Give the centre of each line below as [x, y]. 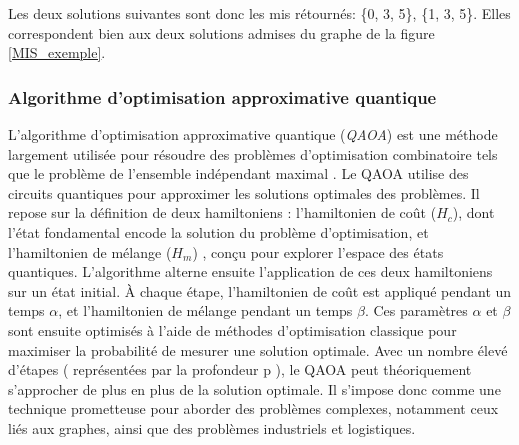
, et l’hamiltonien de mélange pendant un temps [205, 310]
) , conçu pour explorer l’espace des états [318, 251]
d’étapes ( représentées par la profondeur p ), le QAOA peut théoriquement [240, 369]
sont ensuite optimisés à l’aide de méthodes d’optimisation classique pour [232, 329]
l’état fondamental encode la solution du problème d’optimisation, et [218, 231]
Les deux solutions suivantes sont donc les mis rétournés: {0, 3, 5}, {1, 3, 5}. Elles [259, 13]
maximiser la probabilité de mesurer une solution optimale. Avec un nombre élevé [258, 349]
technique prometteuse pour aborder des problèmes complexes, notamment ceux [253, 408]
